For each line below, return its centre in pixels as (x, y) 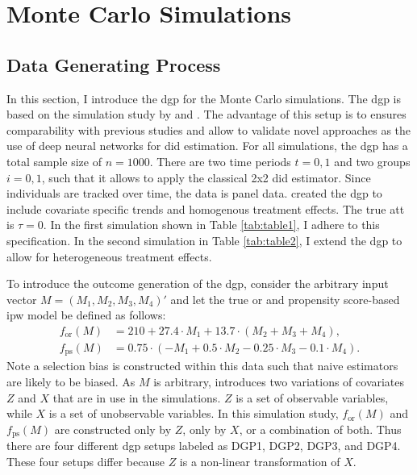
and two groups (372, 161)
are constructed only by (113, 429)
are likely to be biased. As (71, 381)
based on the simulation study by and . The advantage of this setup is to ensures (206, 114)
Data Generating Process (114, 64)
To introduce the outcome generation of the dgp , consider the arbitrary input (198, 283)
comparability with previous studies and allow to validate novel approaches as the (209, 129)
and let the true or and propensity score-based (285, 299)
